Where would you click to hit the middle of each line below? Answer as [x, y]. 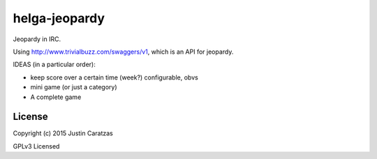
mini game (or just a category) [74, 87]
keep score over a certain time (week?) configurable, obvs [114, 77]
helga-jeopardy [59, 18]
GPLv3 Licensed [36, 146]
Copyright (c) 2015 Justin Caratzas [63, 133]
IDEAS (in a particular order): [54, 65]
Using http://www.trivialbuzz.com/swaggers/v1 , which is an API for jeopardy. [123, 52]
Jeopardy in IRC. [37, 39]
